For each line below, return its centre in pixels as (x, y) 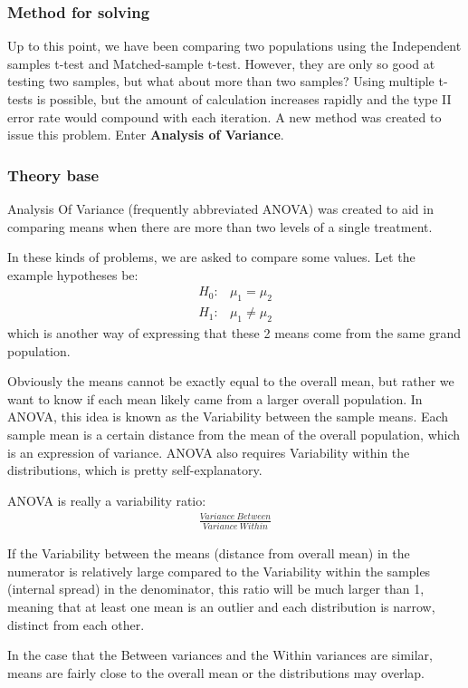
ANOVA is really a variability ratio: (107, 500)
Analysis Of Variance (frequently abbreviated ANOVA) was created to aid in (220, 208)
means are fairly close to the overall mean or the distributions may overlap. (216, 672)
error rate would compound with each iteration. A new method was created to (224, 116)
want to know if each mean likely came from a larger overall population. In (215, 398)
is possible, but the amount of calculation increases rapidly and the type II (244, 99)
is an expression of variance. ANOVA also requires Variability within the (209, 452)
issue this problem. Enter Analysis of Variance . (146, 135)
